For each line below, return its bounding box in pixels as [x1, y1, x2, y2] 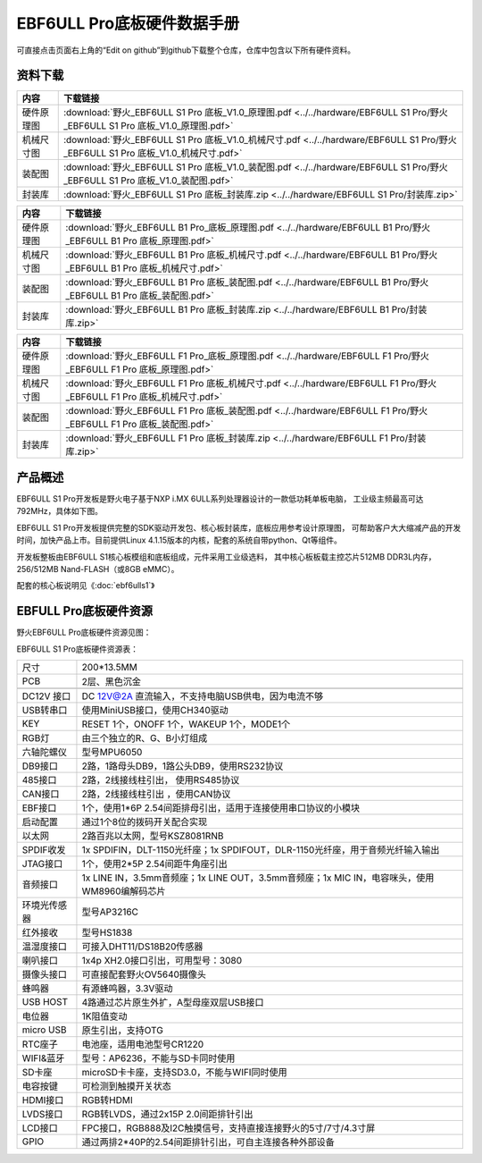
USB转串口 [21, 704, 68, 716]
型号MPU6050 [81, 746, 143, 758]
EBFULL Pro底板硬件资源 [16, 603, 154, 619]
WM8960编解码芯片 [81, 885, 166, 898]
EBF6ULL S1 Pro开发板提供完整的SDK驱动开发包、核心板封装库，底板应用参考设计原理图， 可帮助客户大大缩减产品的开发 [16, 522, 461, 533]
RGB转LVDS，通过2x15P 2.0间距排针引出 [81, 1108, 253, 1120]
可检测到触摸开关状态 [81, 1080, 171, 1092]
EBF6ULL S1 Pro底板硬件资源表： [16, 644, 138, 654]
